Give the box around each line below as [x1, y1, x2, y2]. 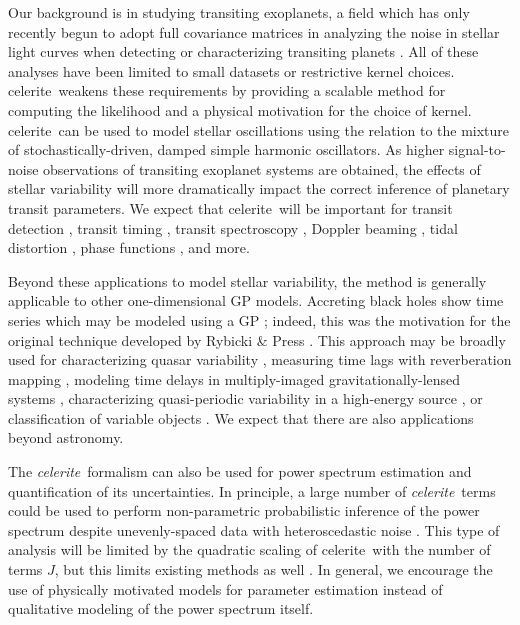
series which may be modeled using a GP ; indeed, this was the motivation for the [8, 309, 511, 330]
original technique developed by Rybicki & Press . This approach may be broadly [8, 329, 506, 350]
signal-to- [448, 139, 506, 160]
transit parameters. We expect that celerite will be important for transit [8, 197, 453, 218]
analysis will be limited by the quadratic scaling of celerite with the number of [8, 539, 491, 560]
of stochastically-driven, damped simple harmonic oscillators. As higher [8, 139, 445, 160]
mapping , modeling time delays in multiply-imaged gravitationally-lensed [8, 368, 461, 389]
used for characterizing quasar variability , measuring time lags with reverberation [8, 349, 512, 370]
